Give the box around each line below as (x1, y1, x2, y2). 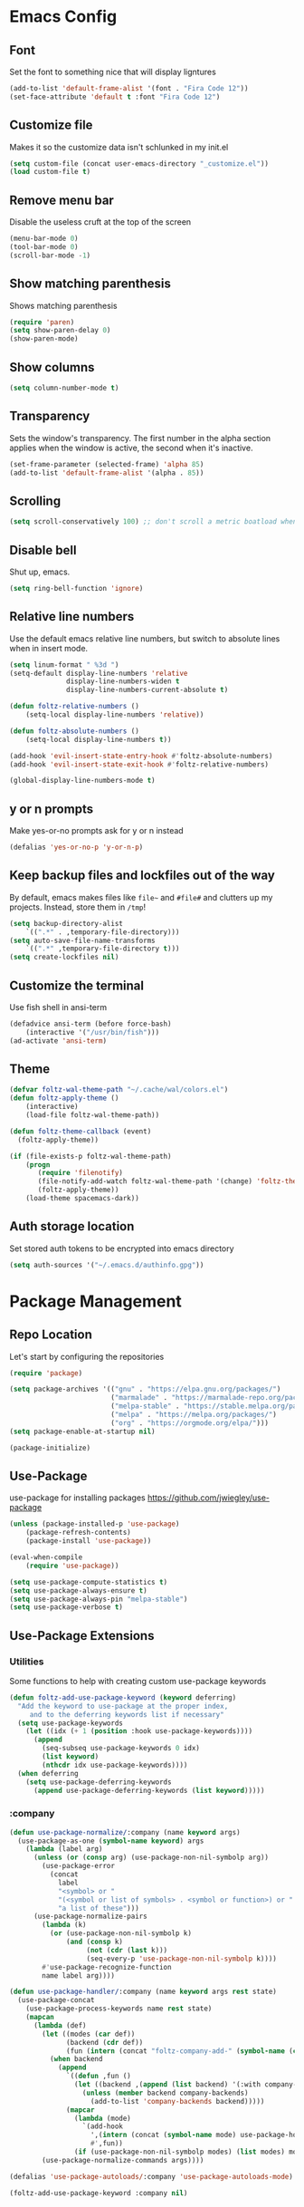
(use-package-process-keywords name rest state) (25, 2004, 213, 2013)
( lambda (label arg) (25, 1845, 103, 1854)
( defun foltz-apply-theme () (9, 1094, 119, 1103)
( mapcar (66, 2105, 95, 2115)
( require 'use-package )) (25, 1561, 119, 1570)
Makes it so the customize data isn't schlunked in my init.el (9, 141, 229, 152)
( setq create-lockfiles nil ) (9, 953, 119, 962)
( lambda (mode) (73, 2114, 131, 2123)
